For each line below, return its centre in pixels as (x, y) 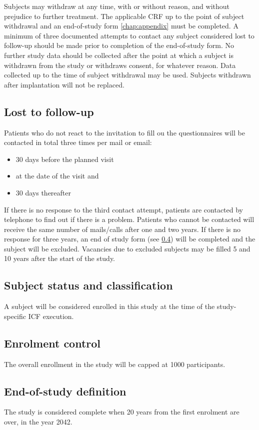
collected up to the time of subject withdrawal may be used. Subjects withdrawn (127, 75)
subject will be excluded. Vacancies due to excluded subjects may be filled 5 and (127, 248)
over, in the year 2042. (38, 422)
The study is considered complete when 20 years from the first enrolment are (122, 412)
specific (15, 316)
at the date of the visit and (57, 176)
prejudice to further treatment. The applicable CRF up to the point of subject (124, 16)
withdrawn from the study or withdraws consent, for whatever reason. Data (120, 65)
